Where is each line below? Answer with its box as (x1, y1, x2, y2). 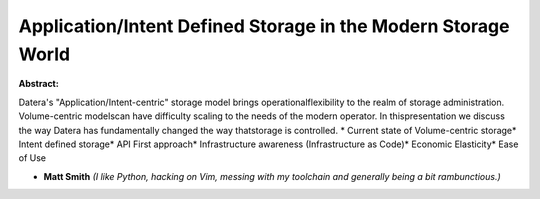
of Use (18, 152, 47, 164)
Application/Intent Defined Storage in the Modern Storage (18, 15, 510, 37)
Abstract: (18, 78, 59, 90)
